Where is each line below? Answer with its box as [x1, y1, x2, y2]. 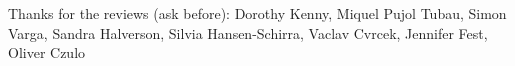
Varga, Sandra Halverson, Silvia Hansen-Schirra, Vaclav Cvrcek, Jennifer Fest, [8, 22, 488, 43]
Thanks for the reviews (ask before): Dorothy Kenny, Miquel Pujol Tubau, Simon [8, 3, 507, 23]
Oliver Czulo [8, 42, 86, 63]
